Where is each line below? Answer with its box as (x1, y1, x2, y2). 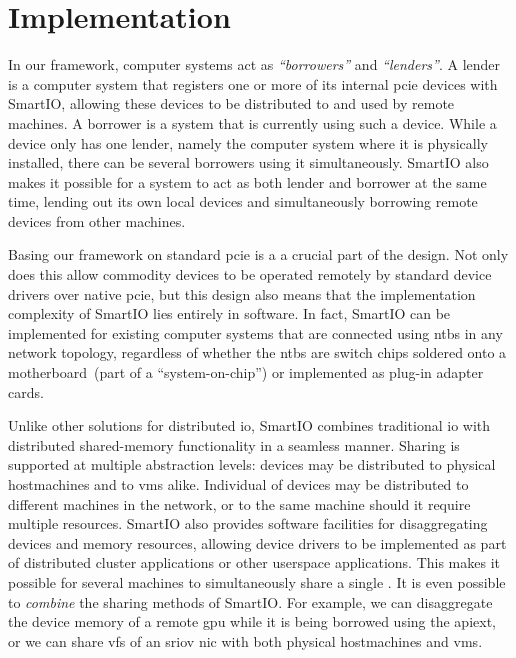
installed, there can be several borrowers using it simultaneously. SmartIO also (8, 152, 489, 173)
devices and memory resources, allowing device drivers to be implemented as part (8, 532, 507, 553)
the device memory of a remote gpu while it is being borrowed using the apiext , (8, 611, 496, 632)
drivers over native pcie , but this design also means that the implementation (8, 283, 476, 304)
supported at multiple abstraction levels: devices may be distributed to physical (8, 454, 496, 475)
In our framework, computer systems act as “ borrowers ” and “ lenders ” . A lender (8, 54, 501, 75)
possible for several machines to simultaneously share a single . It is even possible (8, 571, 506, 592)
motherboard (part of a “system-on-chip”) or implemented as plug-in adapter (8, 362, 484, 383)
